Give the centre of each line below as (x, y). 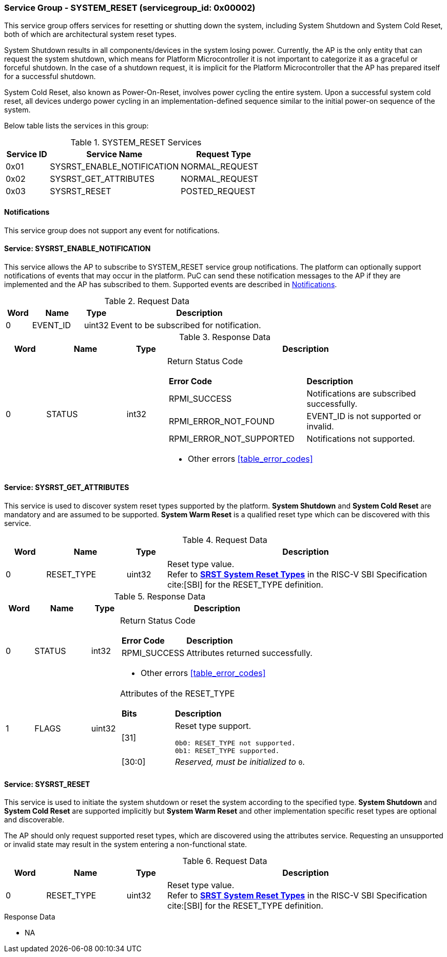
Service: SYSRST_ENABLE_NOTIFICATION (77, 249)
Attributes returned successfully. (249, 653)
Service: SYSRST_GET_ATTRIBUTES (67, 487)
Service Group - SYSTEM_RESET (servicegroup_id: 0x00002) (130, 8)
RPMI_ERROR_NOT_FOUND (222, 421)
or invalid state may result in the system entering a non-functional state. (126, 845)
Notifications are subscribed (361, 393)
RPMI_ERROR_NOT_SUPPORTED (232, 438)
